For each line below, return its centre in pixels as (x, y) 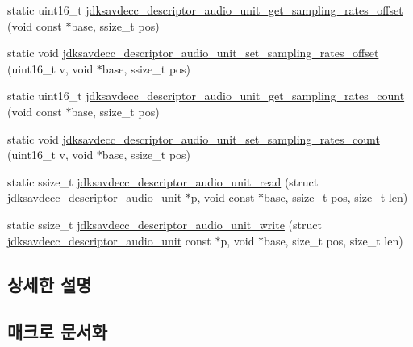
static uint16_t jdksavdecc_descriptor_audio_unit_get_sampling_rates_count (206, 96)
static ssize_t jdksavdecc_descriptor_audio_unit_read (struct (163, 181)
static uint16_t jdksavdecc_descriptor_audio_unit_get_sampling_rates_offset (205, 10)
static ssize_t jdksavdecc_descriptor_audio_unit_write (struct (165, 224)
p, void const (223, 197)
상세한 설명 (50, 284)
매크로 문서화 (57, 331)
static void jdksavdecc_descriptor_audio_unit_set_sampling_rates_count (194, 138)
